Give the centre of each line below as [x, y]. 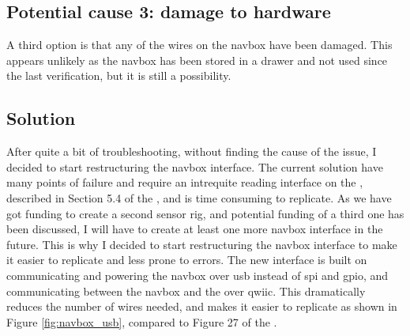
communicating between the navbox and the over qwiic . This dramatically [186, 291]
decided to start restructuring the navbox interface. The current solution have [195, 166]
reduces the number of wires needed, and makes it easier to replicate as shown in [202, 306]
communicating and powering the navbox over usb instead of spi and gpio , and [197, 275]
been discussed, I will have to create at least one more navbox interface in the [195, 229]
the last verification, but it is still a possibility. [119, 76]
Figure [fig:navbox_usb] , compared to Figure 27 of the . [142, 321]
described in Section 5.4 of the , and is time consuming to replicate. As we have [199, 197]
